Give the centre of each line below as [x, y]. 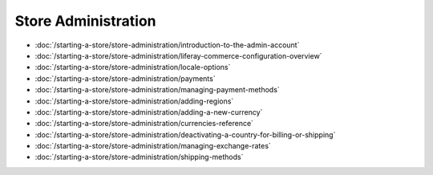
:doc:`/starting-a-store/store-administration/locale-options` [133, 67]
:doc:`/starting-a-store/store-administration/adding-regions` [134, 101]
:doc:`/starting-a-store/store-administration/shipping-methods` [139, 157]
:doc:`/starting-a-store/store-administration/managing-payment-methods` [157, 90]
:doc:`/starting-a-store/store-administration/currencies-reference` [144, 124]
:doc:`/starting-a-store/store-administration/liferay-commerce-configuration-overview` [178, 55]
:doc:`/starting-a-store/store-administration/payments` [125, 78]
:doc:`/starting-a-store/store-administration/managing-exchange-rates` [153, 146]
